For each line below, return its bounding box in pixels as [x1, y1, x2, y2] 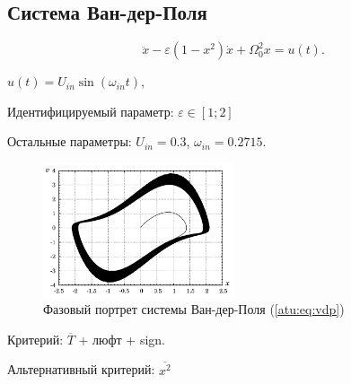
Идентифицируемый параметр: [7, 101, 174, 120]
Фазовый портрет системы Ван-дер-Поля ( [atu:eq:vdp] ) [43, 300, 345, 319]
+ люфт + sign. [78, 329, 165, 348]
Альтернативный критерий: [7, 360, 155, 379]
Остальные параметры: [7, 132, 132, 151]
